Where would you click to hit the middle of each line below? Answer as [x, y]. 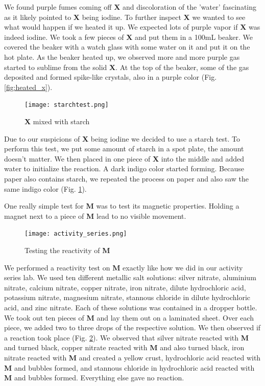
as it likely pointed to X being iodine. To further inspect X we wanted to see [125, 17]
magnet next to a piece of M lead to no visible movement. [95, 215]
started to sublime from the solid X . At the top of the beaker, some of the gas [127, 67]
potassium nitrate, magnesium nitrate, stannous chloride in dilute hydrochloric [127, 297]
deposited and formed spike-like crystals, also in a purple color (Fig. [111, 77]
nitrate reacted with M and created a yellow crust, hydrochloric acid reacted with [132, 357]
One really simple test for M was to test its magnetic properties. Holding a [122, 206]
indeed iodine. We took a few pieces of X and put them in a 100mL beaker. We [128, 37]
